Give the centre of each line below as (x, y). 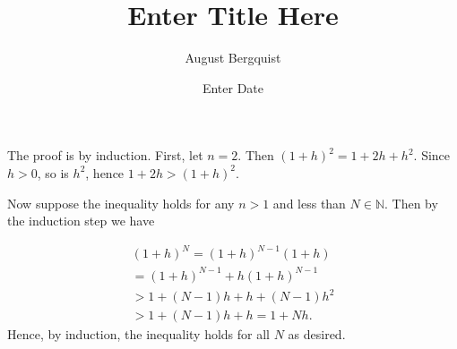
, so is (53, 172)
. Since (432, 155)
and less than (309, 203)
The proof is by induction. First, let (105, 155)
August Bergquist (233, 58)
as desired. (317, 334)
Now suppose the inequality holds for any (121, 203)
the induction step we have (81, 221)
